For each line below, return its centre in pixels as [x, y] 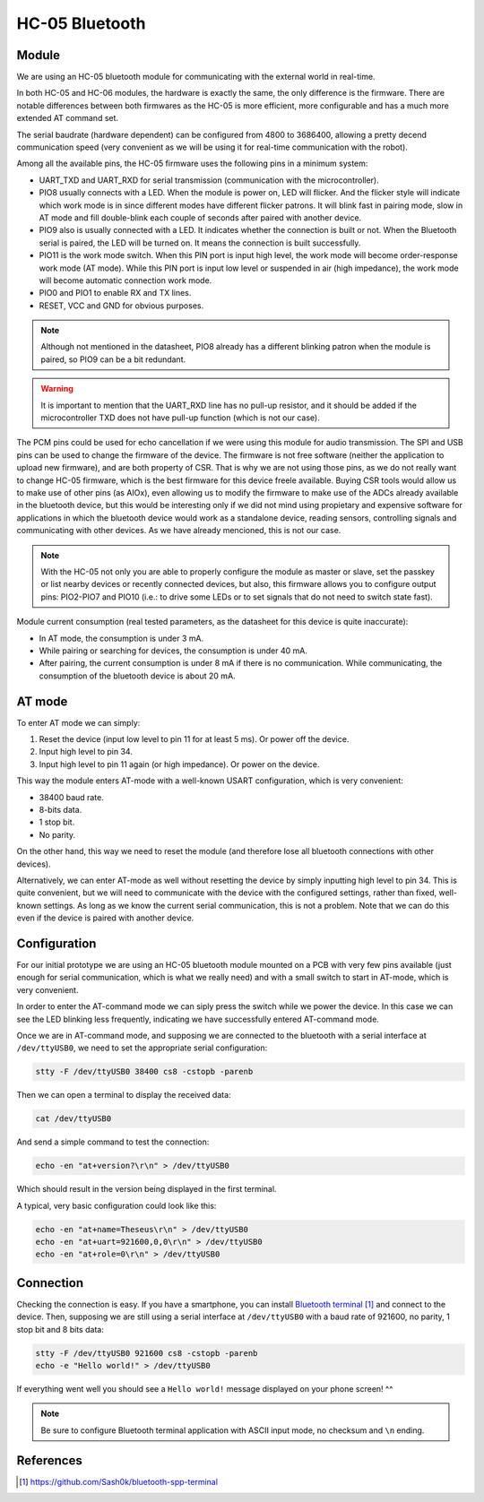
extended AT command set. [68, 118]
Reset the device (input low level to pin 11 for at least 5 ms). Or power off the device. [194, 738]
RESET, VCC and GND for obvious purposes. [121, 306]
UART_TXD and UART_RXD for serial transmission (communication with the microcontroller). [209, 180]
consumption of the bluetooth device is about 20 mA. [138, 676]
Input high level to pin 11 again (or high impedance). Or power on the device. [179, 764]
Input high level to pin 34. [86, 752]
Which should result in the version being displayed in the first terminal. [147, 1189]
